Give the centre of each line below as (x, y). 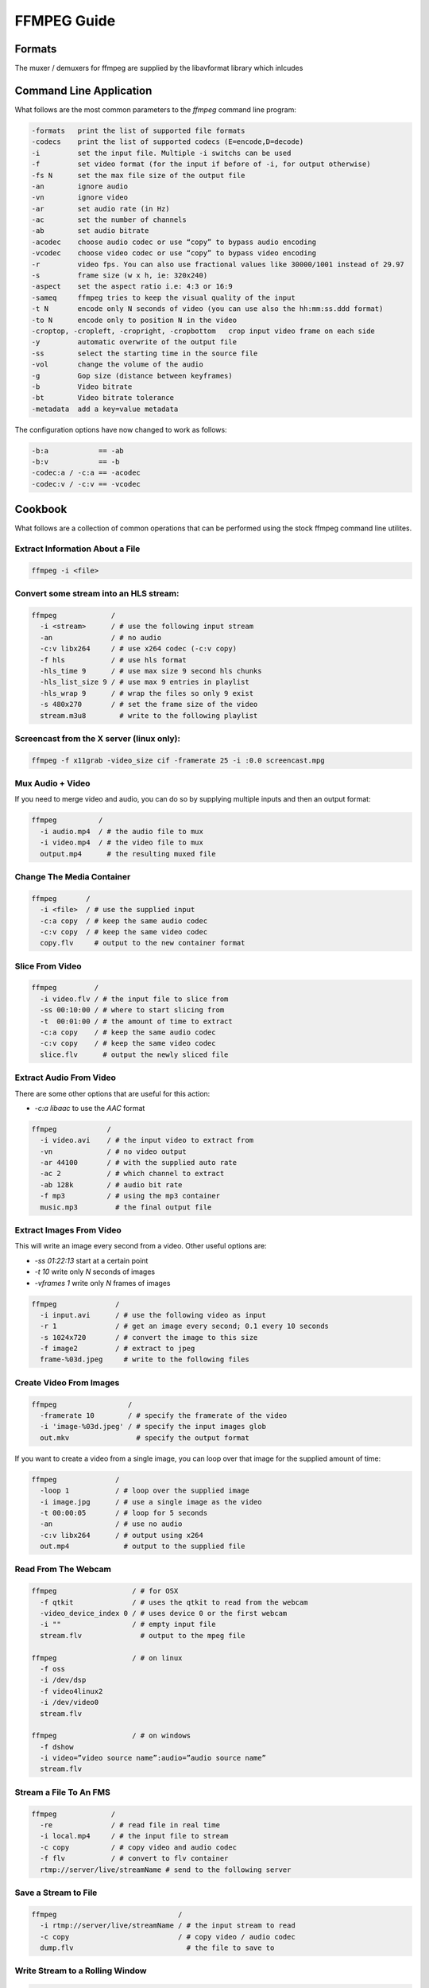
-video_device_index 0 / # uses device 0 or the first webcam (164, 1613)
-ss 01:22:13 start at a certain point (91, 1260)
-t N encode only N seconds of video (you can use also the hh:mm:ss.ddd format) (207, 309)
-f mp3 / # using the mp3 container (130, 1196)
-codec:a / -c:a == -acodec (86, 473)
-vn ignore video (80, 198)
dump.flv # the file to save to (157, 1947)
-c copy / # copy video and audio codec (139, 1847)
